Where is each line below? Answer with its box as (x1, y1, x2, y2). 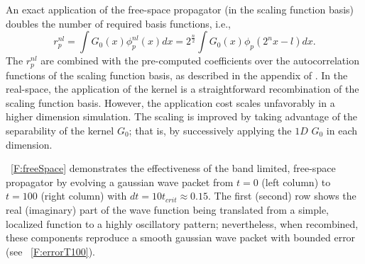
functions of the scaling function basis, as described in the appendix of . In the (6, 67, 348, 82)
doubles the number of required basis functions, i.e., (6, 16, 231, 30)
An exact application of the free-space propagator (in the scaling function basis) (6, 2, 354, 16)
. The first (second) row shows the (207, 188, 356, 203)
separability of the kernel (6, 123, 114, 138)
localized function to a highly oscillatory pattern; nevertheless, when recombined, (6, 216, 359, 231)
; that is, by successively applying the (129, 123, 292, 138)
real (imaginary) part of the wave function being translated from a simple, (6, 202, 329, 217)
